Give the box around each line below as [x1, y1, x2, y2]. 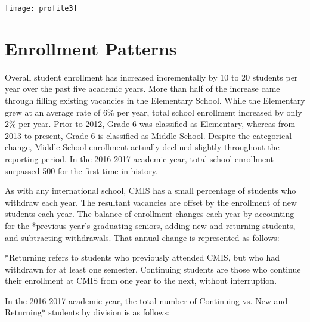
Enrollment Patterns [5, 36, 177, 60]
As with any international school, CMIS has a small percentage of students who [5, 184, 296, 197]
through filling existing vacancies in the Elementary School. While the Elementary [5, 94, 305, 106]
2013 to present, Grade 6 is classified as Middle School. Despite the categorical [5, 129, 292, 141]
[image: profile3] [5, 4, 77, 13]
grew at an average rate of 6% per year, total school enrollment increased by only [5, 106, 302, 118]
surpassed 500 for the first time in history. [5, 164, 158, 177]
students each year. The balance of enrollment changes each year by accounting [5, 208, 294, 220]
